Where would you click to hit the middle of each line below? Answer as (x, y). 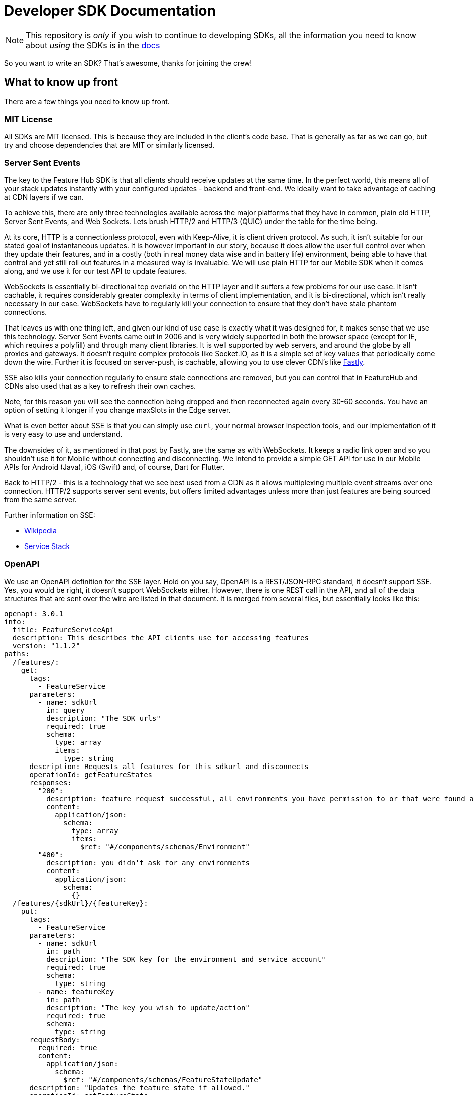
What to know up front (61, 82)
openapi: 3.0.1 (34, 614)
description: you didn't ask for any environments (148, 863)
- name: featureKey (76, 991)
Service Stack (47, 546)
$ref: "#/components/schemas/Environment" (165, 847)
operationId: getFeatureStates (91, 774)
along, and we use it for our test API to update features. (96, 271)
